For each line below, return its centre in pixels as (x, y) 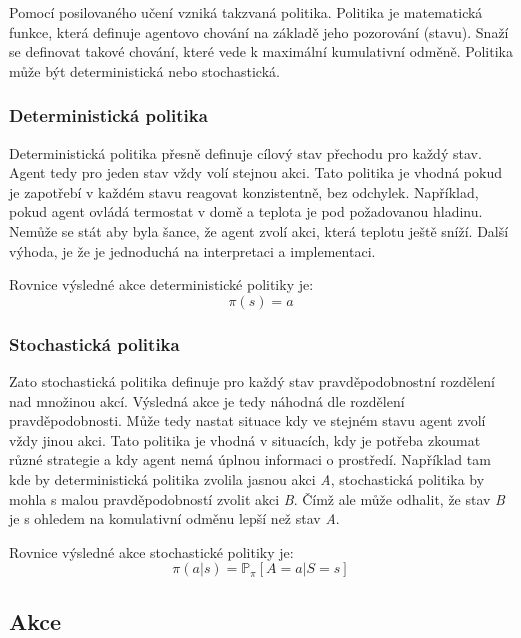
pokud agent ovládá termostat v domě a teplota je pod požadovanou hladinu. (246, 211)
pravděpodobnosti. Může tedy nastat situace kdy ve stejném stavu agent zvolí (247, 420)
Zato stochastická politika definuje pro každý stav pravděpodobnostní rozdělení (252, 380)
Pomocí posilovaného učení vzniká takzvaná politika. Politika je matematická (246, 12)
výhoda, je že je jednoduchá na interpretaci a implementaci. (192, 250)
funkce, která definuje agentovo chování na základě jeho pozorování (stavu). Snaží (259, 31)
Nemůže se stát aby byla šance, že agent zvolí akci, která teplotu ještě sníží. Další (259, 230)
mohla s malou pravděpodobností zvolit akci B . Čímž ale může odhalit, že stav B (257, 498)
